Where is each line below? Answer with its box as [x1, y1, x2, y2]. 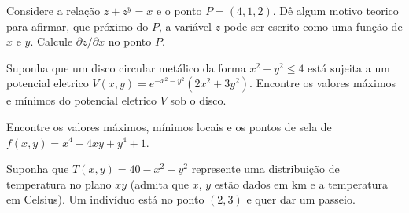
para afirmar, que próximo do [6, 17, 149, 34]
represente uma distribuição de [191, 160, 340, 177]
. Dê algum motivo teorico [272, 2, 399, 18]
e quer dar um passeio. [246, 191, 356, 207]
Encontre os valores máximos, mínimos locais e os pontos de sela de [6, 118, 332, 134]
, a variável [158, 17, 212, 34]
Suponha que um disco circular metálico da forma [6, 59, 246, 75]
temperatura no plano [6, 175, 112, 192]
